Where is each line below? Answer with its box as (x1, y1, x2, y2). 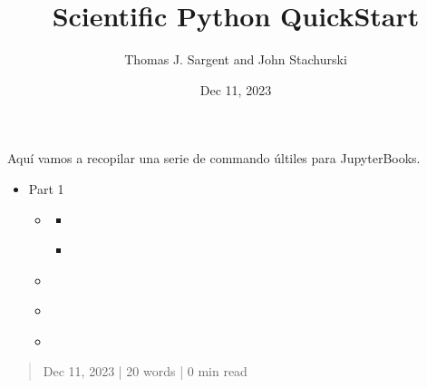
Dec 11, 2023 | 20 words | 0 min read (43, 362, 247, 381)
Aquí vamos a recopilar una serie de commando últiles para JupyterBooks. (7, 149, 421, 168)
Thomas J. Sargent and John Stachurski (124, 50, 347, 69)
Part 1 (28, 179, 64, 198)
